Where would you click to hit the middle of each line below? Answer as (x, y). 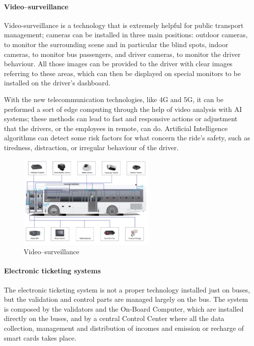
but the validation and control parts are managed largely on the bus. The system (126, 299)
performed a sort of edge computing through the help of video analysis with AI (123, 109)
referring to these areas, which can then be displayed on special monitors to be (123, 73)
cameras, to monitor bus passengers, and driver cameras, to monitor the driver (122, 54)
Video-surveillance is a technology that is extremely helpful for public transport (124, 25)
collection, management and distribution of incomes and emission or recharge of (124, 328)
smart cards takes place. (40, 337)
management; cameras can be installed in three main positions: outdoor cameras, (126, 35)
